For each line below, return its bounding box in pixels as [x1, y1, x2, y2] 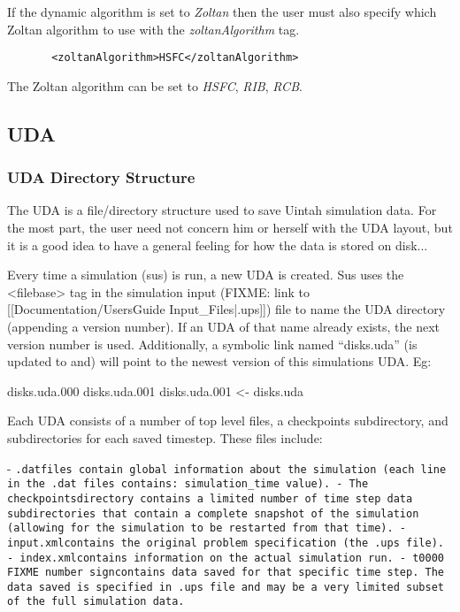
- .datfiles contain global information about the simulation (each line [7, 458, 447, 477]
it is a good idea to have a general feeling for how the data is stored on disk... [7, 235, 428, 254]
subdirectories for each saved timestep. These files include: [7, 428, 323, 447]
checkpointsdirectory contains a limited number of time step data [7, 492, 413, 505]
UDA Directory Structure [7, 166, 195, 188]
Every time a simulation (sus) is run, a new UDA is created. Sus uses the [7, 265, 404, 284]
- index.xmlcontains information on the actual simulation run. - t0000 [7, 551, 444, 564]
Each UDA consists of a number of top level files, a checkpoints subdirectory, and [7, 411, 448, 430]
